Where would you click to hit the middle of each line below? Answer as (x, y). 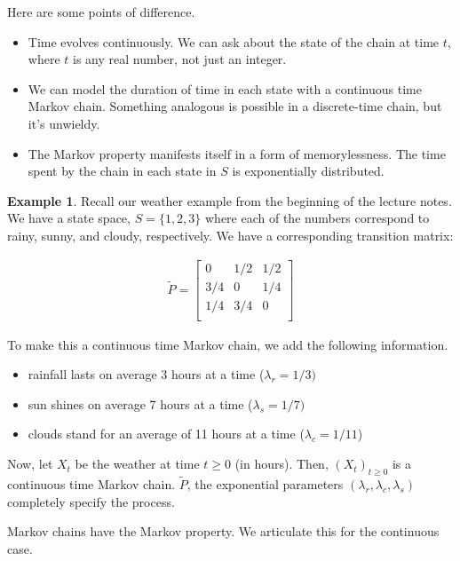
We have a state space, (69, 218)
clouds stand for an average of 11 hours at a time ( (166, 434)
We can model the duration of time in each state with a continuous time (225, 88)
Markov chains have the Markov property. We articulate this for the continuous (223, 531)
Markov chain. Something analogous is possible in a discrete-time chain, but (235, 106)
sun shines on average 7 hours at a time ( (140, 403)
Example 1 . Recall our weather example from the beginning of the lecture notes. (230, 200)
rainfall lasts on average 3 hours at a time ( (146, 374)
